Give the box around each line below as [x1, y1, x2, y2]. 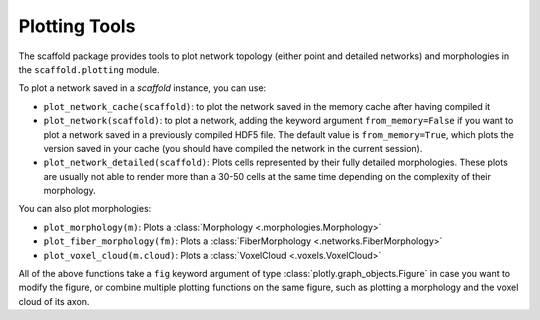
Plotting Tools [18, 15, 136, 37]
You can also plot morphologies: [18, 203, 152, 215]
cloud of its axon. [18, 295, 90, 307]
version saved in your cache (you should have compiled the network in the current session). [43, 142, 423, 154]
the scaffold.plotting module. [18, 63, 160, 75]
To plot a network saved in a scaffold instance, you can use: [18, 82, 267, 94]
